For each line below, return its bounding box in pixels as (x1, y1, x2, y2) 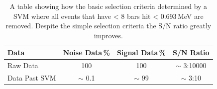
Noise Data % (63, 47, 110, 58)
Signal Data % (116, 47, 166, 58)
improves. (94, 30, 123, 40)
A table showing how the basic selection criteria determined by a (9, 1, 208, 11)
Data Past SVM (7, 73, 56, 83)
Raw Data (7, 60, 38, 71)
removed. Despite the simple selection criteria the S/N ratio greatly (5, 20, 212, 31)
